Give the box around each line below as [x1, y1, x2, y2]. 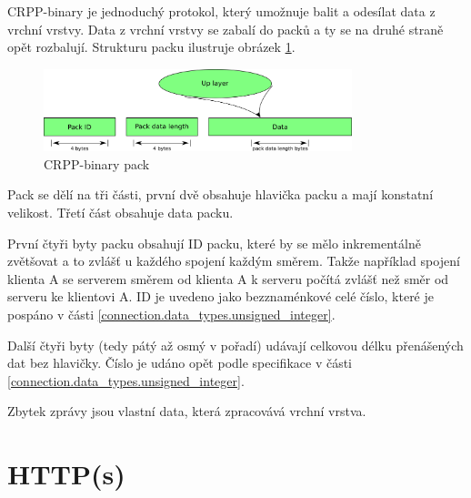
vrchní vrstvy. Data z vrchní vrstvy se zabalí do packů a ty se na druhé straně [7, 19, 444, 38]
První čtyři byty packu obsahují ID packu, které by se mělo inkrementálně [7, 233, 421, 252]
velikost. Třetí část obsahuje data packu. [7, 202, 234, 221]
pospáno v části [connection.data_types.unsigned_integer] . [7, 304, 336, 323]
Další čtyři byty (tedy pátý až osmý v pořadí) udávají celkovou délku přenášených [7, 335, 464, 354]
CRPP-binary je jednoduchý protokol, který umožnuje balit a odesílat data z [7, 2, 436, 20]
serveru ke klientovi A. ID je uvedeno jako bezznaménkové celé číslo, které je [7, 287, 434, 306]
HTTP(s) [7, 455, 125, 493]
